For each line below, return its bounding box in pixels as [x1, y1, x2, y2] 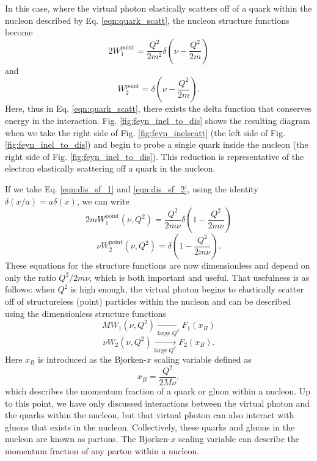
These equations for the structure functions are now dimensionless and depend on [5, 259, 310, 272]
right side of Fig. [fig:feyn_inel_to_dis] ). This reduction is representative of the [5, 150, 304, 162]
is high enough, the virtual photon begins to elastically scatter [70, 283, 304, 296]
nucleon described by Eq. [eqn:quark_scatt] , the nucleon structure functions [5, 13, 290, 26]
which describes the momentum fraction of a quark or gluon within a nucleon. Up [5, 385, 311, 397]
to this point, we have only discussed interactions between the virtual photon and [5, 396, 310, 409]
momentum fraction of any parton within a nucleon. [5, 445, 200, 457]
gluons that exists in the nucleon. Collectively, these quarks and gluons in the [5, 420, 295, 433]
